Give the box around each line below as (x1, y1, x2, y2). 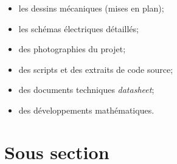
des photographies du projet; (18, 43, 126, 55)
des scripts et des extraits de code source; (18, 63, 173, 75)
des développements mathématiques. (18, 103, 154, 116)
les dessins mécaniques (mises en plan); (18, 2, 164, 14)
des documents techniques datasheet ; (18, 83, 154, 96)
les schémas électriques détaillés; (18, 22, 139, 35)
